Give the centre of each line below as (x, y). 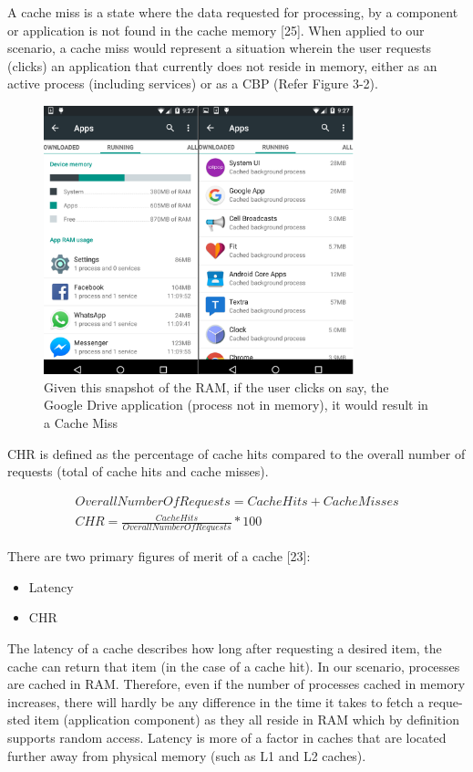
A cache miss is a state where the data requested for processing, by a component (233, 12)
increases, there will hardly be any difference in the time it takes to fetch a (216, 701)
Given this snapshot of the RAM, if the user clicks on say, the (216, 386)
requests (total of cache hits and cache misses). (138, 471)
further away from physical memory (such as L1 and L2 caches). (187, 755)
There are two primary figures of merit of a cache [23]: (159, 556)
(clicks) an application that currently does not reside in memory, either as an (222, 65)
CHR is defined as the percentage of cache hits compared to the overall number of (236, 453)
